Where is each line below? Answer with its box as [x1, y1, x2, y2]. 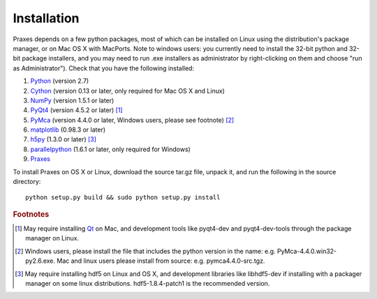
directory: [13, 178, 41, 186]
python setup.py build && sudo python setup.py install [25, 194, 221, 201]
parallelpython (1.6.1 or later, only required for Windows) [30, 145, 191, 153]
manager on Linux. [25, 234, 80, 243]
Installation [13, 10, 80, 26]
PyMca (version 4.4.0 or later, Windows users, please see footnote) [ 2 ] [30, 116, 235, 124]
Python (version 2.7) [30, 77, 89, 85]
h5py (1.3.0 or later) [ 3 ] [30, 135, 97, 144]
